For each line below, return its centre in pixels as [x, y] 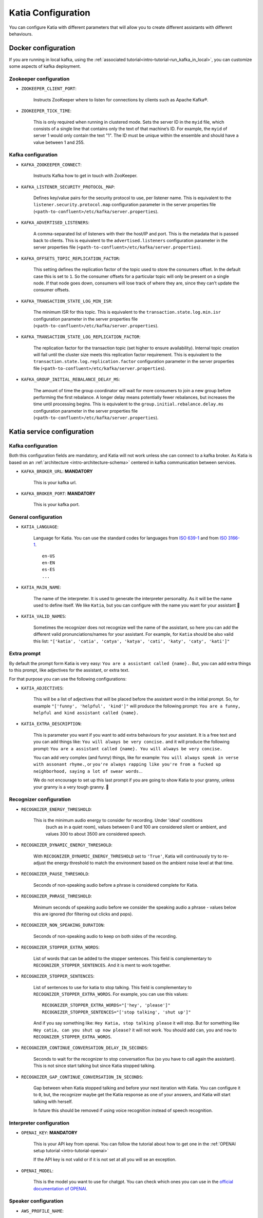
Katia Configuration [50, 13]
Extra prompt [25, 654]
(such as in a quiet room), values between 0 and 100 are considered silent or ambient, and [136, 827]
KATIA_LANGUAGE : [40, 527]
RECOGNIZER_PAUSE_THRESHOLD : [55, 874]
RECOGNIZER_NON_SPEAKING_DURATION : [63, 925]
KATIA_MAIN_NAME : [41, 588]
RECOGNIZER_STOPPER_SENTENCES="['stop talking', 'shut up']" [116, 1012]
